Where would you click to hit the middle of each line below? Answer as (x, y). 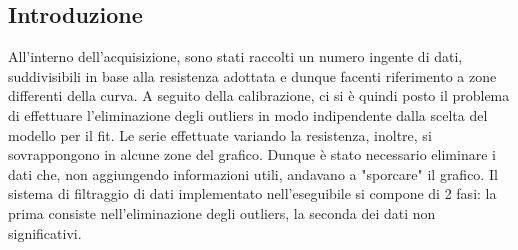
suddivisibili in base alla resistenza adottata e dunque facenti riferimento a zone (252, 75)
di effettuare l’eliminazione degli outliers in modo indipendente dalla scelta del (248, 114)
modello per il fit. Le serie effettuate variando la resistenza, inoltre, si (220, 134)
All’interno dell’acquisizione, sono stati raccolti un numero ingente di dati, (235, 56)
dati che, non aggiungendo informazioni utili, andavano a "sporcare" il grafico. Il (253, 173)
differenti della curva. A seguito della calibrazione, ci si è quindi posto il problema (259, 95)
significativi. (45, 232)
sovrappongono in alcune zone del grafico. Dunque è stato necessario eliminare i (252, 154)
